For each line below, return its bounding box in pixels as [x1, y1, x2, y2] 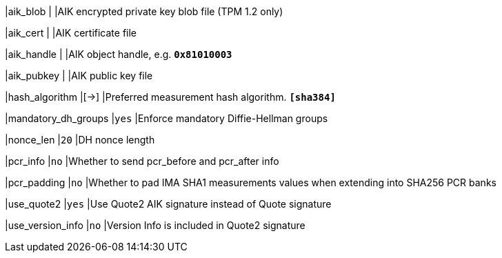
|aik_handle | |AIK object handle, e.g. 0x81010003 [5, 48, 232, 60]
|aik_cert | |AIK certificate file [5, 27, 137, 39]
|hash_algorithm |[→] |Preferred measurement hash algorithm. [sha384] [5, 91, 336, 103]
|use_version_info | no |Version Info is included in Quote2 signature [5, 219, 305, 231]
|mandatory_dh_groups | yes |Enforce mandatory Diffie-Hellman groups [5, 112, 328, 124]
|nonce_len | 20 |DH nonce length [5, 134, 155, 146]
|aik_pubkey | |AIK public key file [5, 70, 153, 81]
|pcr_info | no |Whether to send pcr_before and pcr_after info [5, 155, 279, 167]
